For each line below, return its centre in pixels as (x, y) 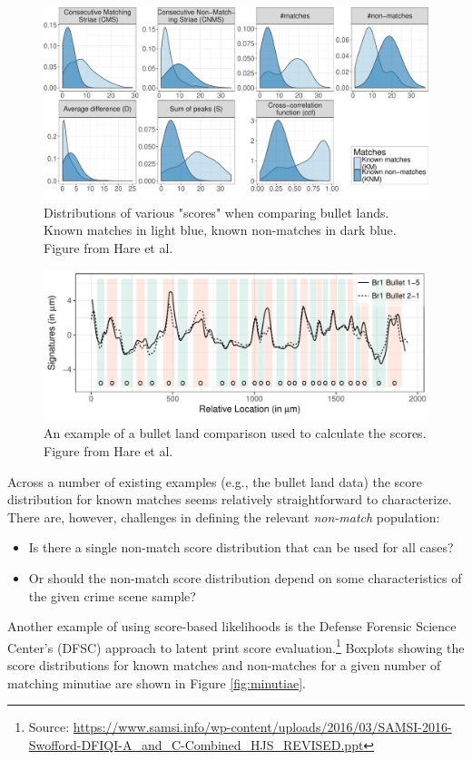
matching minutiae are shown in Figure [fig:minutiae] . (157, 682)
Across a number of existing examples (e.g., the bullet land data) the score (215, 481)
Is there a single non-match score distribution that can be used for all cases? (241, 547)
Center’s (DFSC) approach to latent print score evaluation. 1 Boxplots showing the (236, 646)
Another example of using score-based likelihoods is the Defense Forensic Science (232, 626)
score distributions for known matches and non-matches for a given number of (224, 665)
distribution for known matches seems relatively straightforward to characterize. (230, 499)
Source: (49, 727)
